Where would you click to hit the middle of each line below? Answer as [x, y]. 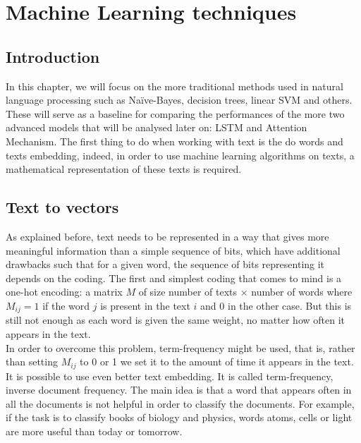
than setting [32, 362]
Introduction [53, 56]
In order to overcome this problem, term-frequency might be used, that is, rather [180, 347]
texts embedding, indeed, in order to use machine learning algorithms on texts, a [180, 155]
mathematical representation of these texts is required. [124, 169]
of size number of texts [188, 292]
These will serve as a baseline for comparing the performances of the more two [175, 113]
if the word [66, 305]
